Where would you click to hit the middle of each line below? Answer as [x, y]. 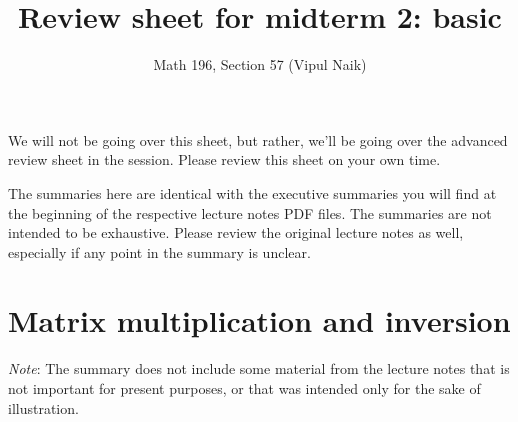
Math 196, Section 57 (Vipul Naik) [260, 64]
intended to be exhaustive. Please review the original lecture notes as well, [236, 232]
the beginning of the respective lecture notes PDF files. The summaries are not [250, 212]
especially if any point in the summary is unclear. [159, 251]
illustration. [43, 407]
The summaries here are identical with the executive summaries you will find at [252, 192]
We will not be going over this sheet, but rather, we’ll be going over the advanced [258, 139]
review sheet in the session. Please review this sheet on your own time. [224, 159]
